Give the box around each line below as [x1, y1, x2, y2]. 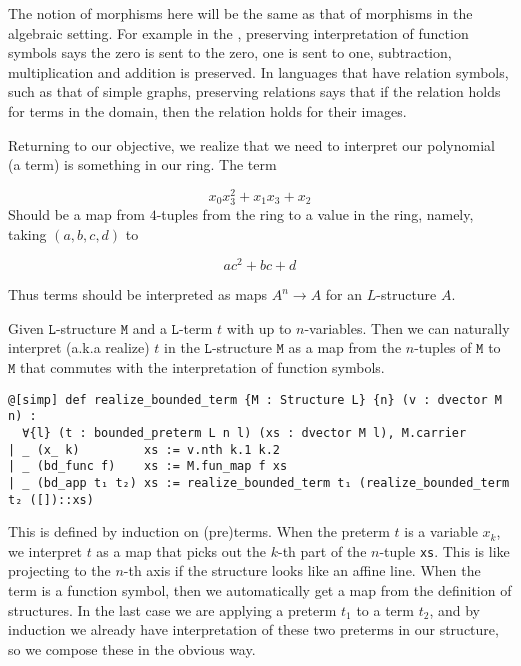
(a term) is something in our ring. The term [8, 154, 277, 175]
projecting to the [8, 560, 111, 581]
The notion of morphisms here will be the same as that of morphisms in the [8, 3, 473, 23]
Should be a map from [8, 203, 145, 224]
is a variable [404, 521, 478, 542]
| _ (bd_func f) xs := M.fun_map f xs [8, 459, 288, 474]
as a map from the [288, 337, 402, 358]
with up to [226, 317, 292, 338]
